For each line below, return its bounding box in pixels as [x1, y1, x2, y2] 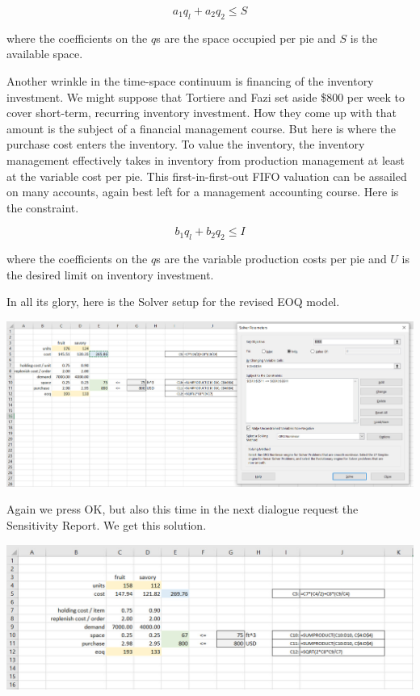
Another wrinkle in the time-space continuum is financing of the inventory [6, 72, 374, 89]
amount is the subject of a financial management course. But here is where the [6, 119, 397, 136]
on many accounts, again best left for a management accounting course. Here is [6, 183, 399, 200]
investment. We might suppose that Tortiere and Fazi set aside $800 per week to [6, 88, 405, 105]
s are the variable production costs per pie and [156, 250, 387, 267]
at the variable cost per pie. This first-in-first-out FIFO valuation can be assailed [6, 167, 407, 184]
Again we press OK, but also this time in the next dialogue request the [6, 501, 359, 518]
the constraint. [6, 199, 79, 216]
